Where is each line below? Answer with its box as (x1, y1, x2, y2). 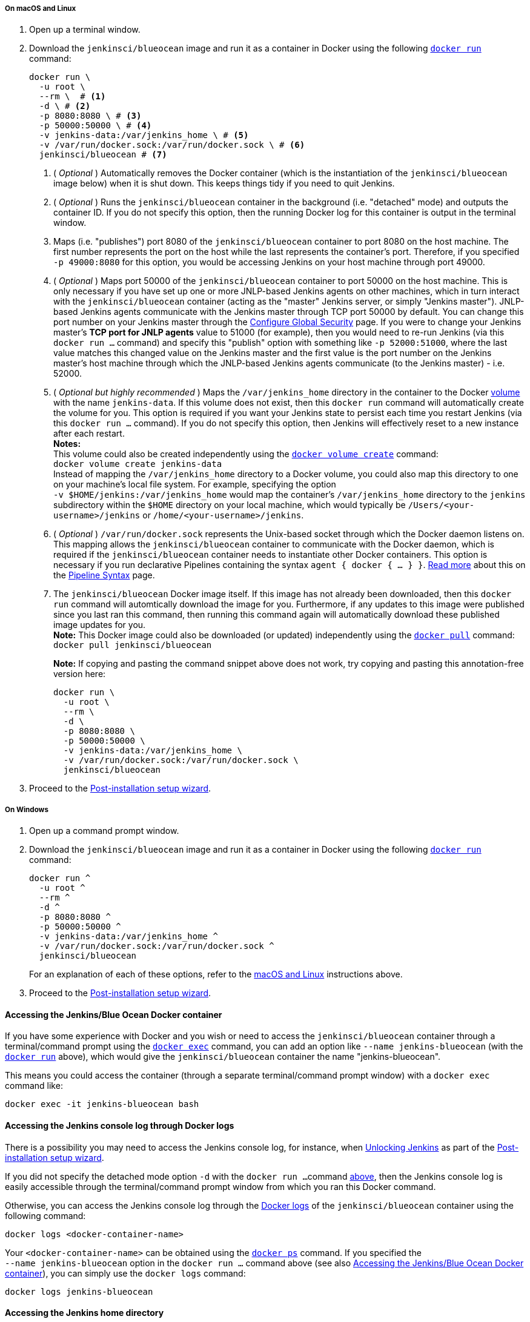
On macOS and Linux (5, 4, 76, 13)
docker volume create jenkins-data (53, 459, 222, 469)
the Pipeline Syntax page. (53, 570, 155, 581)
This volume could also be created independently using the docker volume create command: (53, 449, 439, 460)
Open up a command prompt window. (29, 825, 179, 836)
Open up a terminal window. (29, 24, 141, 35)
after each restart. (53, 428, 125, 439)
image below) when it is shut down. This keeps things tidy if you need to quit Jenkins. (53, 178, 395, 189)
